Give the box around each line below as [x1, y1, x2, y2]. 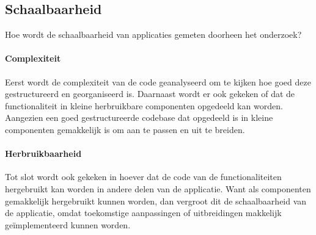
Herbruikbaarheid [5, 147, 82, 160]
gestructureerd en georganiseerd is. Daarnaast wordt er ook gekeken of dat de [5, 87, 295, 100]
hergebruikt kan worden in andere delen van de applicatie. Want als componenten [5, 182, 311, 195]
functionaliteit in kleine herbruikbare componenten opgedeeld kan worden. [5, 99, 283, 112]
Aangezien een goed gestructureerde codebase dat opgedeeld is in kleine [5, 111, 273, 124]
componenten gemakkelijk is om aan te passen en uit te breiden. [5, 123, 245, 136]
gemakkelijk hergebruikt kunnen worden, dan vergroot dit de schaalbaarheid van [5, 194, 307, 207]
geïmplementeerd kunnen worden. [5, 218, 131, 231]
